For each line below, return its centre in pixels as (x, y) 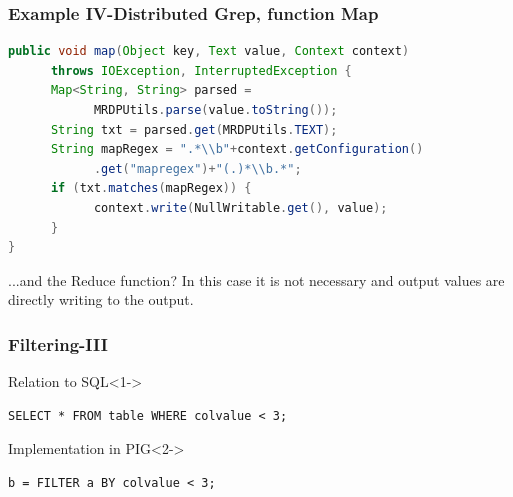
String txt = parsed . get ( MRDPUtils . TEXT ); (194, 129)
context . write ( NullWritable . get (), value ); (240, 207)
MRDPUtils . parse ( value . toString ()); (215, 110)
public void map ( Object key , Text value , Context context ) (209, 51)
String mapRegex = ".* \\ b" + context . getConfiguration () (237, 149)
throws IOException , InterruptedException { (201, 70)
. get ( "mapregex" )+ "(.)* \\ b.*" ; (197, 168)
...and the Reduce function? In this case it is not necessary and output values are (256, 279)
